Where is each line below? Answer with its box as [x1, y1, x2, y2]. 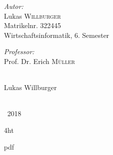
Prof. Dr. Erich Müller [4, 56, 75, 66]
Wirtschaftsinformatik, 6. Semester [4, 30, 110, 40]
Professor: [4, 46, 35, 57]
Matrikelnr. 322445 [4, 20, 61, 31]
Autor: [4, 1, 24, 11]
